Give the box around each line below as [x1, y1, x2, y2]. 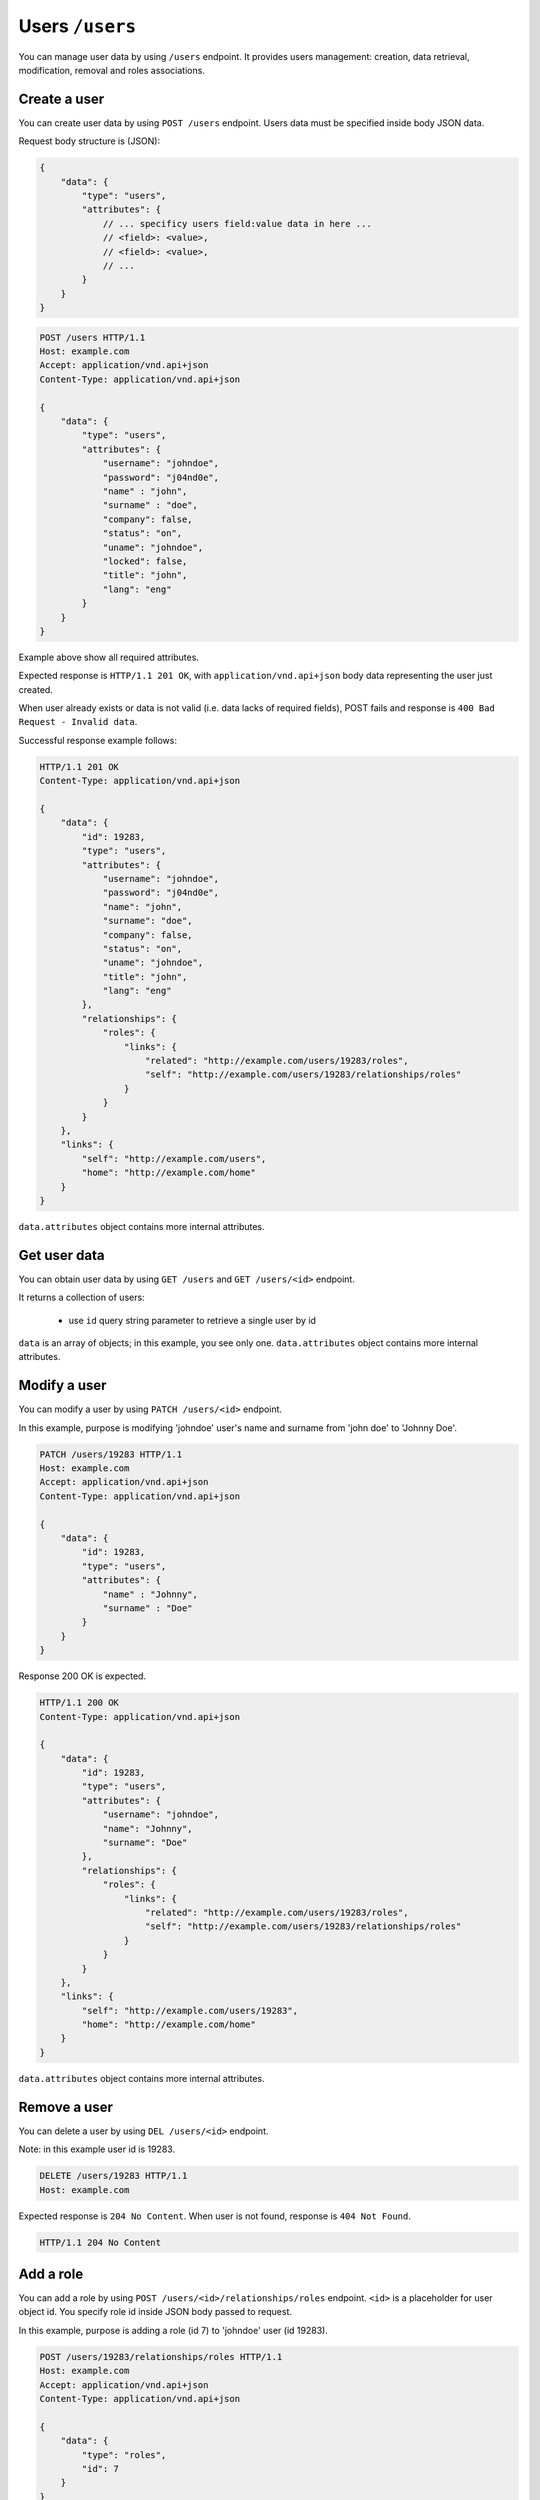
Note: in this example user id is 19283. [18, 2143, 175, 2155]
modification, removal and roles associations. [18, 64, 205, 76]
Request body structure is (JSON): [18, 135, 161, 147]
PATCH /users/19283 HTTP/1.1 [39, 1448, 183, 1460]
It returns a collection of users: [18, 1291, 145, 1304]
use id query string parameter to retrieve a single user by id [68, 1314, 317, 1326]
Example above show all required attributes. [18, 651, 200, 663]
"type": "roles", [81, 2449, 167, 2460]
